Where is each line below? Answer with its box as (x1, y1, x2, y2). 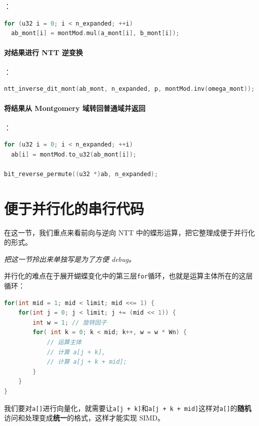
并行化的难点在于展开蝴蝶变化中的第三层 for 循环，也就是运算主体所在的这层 (4, 270, 253, 281)
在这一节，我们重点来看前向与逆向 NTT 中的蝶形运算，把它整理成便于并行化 (4, 227, 255, 237)
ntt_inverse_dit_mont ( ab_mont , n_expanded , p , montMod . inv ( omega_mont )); (4, 85, 255, 93)
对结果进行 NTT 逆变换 (4, 47, 83, 58)
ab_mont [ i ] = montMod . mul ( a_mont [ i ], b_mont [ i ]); (11, 30, 179, 37)
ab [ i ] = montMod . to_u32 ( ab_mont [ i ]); (11, 151, 137, 158)
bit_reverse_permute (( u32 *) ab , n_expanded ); (4, 170, 158, 178)
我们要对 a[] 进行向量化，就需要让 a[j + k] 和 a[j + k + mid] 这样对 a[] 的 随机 (4, 402, 251, 413)
